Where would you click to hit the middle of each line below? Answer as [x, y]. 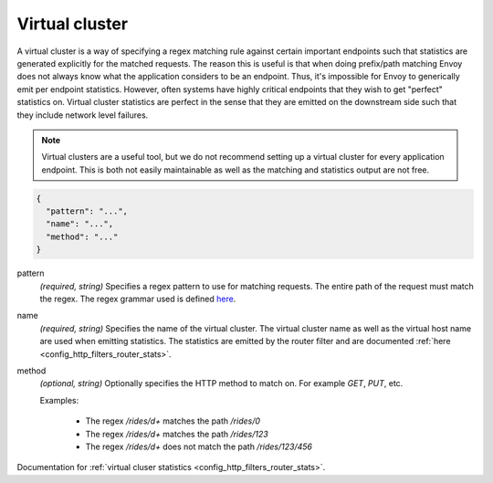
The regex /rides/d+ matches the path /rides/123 [177, 434]
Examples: [59, 400]
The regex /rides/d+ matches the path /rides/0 [173, 421]
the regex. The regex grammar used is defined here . [138, 299]
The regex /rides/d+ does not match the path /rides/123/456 [199, 446]
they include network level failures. [83, 115]
